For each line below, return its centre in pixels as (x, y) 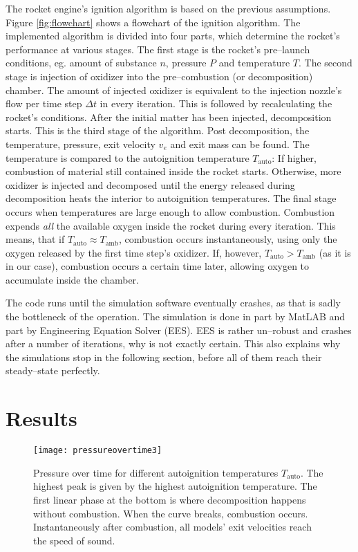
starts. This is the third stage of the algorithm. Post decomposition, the (158, 130)
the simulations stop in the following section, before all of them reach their (164, 357)
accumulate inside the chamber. (72, 279)
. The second (325, 63)
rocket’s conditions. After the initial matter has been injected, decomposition (169, 117)
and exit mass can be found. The (240, 144)
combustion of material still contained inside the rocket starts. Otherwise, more (173, 171)
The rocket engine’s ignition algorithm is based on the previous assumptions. (168, 8)
